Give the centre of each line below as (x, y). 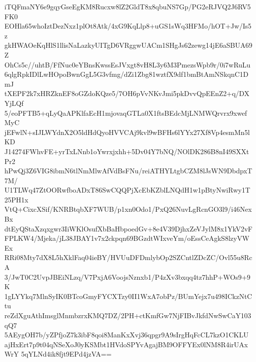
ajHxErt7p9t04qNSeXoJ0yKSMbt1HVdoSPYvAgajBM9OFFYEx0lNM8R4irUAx (126, 344)
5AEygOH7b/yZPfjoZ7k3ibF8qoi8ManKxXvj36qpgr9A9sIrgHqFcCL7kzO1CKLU (127, 335)
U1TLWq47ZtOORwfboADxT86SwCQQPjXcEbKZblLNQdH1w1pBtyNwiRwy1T (127, 190)
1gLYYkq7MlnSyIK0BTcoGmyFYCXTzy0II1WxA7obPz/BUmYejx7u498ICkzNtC (128, 296)
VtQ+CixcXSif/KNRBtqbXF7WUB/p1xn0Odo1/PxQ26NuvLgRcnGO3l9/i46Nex (128, 209)
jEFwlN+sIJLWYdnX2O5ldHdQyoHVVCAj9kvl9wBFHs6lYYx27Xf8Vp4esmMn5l (127, 132)
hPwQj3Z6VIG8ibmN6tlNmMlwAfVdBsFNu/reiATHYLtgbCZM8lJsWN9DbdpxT (128, 171)
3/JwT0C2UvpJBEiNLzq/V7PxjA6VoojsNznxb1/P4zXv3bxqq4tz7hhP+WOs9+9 (128, 277)
